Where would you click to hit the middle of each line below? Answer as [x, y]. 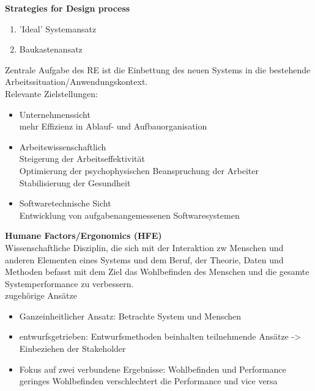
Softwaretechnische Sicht [65, 203]
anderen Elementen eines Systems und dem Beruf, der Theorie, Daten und [144, 259]
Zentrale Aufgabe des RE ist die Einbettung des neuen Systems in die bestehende [158, 69]
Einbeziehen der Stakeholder [72, 349]
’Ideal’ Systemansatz [58, 28]
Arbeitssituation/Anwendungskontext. [76, 82]
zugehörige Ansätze [41, 295]
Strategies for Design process [68, 8]
